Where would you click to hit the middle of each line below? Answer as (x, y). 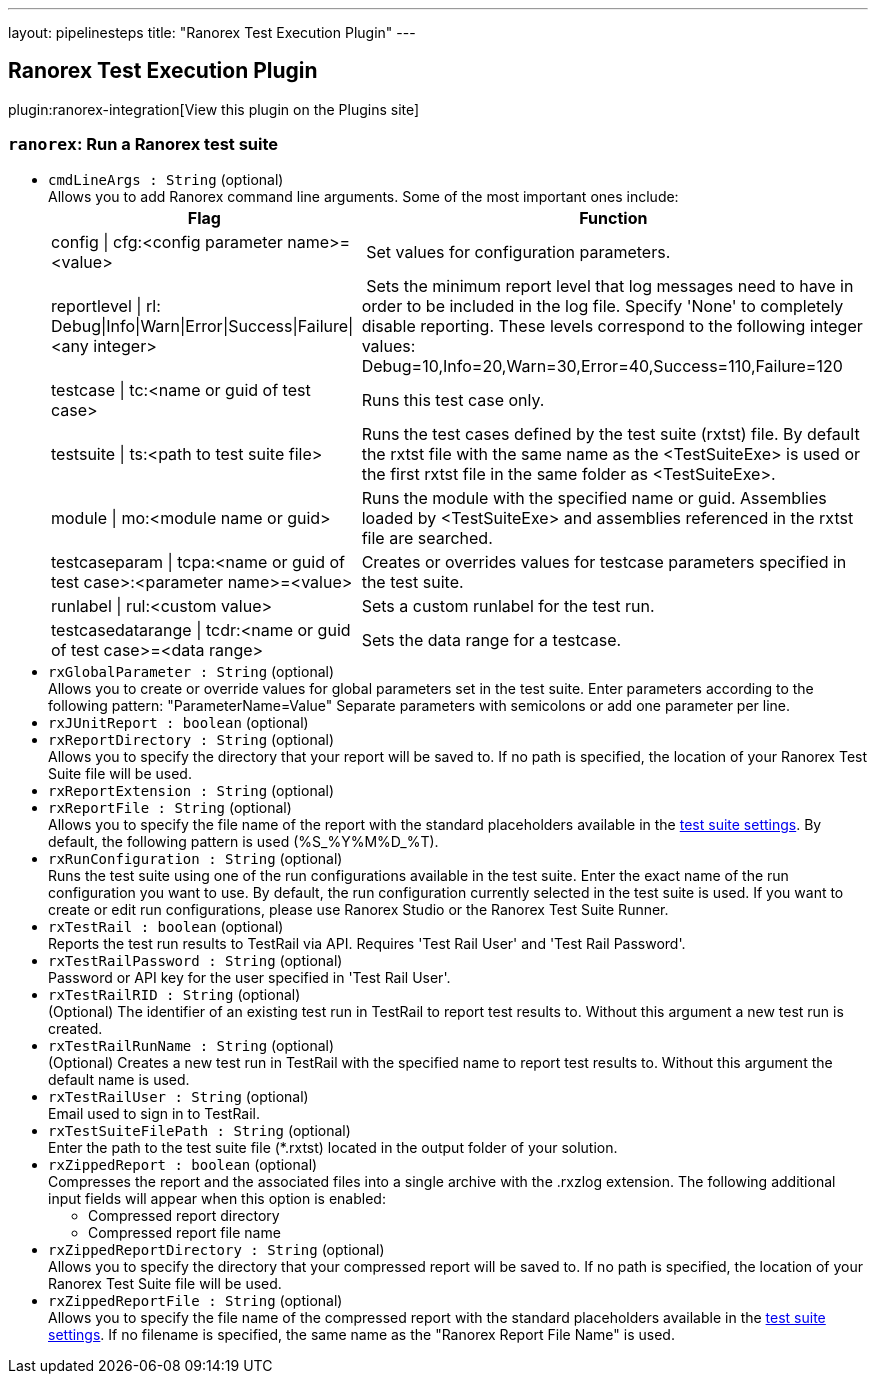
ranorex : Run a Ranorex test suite (143, 144)
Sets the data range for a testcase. (491, 639)
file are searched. (427, 537)
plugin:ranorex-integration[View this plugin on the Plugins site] (214, 109)
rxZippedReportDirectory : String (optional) (216, 1249)
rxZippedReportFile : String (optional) (195, 1300)
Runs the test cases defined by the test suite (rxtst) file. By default (610, 433)
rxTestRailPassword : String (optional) (195, 960)
